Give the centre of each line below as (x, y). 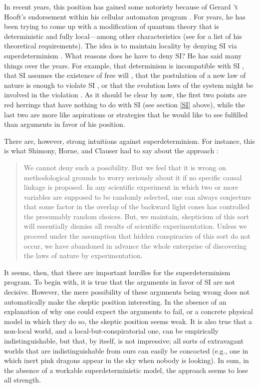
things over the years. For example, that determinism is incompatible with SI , (124, 65)
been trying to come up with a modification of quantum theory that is (112, 26)
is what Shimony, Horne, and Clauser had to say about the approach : (111, 151)
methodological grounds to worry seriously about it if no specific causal (133, 177)
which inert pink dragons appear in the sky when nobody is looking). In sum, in (127, 360)
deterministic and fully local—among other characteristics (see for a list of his (123, 36)
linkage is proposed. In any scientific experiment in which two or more (131, 187)
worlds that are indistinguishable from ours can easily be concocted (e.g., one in (126, 350)
